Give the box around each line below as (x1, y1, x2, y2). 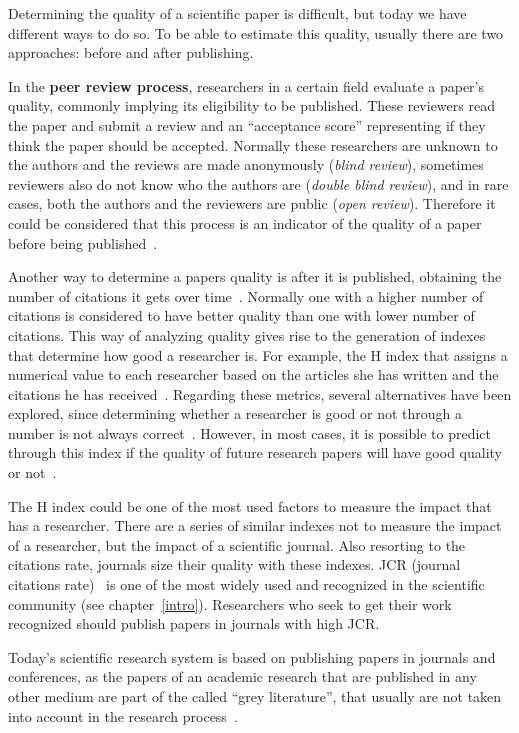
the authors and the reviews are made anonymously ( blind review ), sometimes (8, 154, 484, 175)
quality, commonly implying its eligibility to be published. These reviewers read (8, 95, 495, 116)
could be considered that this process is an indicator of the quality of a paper (8, 212, 482, 233)
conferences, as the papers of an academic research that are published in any (8, 666, 477, 687)
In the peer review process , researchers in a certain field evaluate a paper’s (8, 75, 485, 96)
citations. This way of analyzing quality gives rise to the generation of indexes (8, 324, 486, 345)
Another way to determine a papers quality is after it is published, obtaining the (8, 266, 502, 287)
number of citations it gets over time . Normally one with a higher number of (8, 285, 484, 306)
